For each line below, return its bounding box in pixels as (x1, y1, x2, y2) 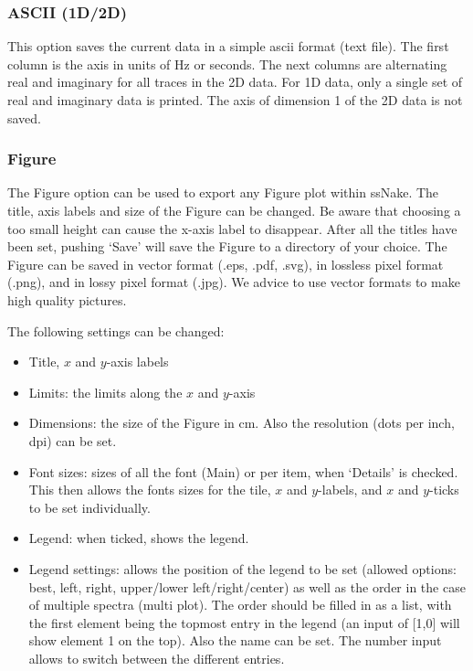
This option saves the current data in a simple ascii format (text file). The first (7, 37, 449, 56)
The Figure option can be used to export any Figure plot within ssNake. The (7, 183, 439, 202)
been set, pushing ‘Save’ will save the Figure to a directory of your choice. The (7, 237, 447, 256)
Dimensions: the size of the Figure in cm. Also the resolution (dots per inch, (28, 413, 455, 432)
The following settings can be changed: (7, 321, 225, 340)
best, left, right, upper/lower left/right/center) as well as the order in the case (28, 577, 466, 596)
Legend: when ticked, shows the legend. (28, 528, 249, 548)
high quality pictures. (7, 290, 127, 309)
